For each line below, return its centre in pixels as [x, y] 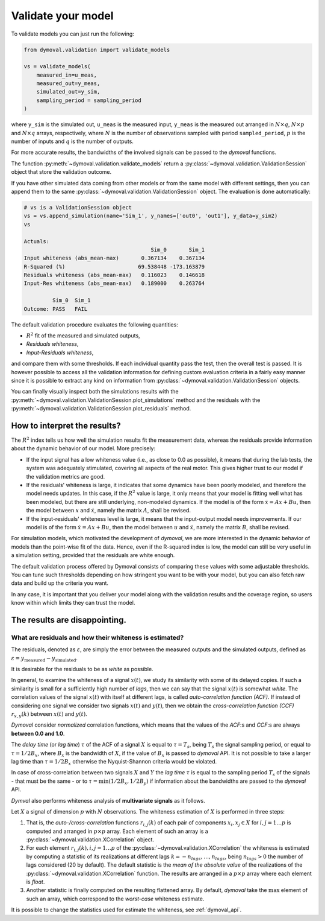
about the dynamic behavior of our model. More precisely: [83, 448]
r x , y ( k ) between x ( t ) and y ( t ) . [49, 714]
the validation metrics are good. [66, 476]
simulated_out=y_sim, [68, 92]
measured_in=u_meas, [67, 75]
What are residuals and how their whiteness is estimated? [97, 637]
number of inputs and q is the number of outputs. [72, 141]
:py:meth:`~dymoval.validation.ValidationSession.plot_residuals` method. [101, 409]
